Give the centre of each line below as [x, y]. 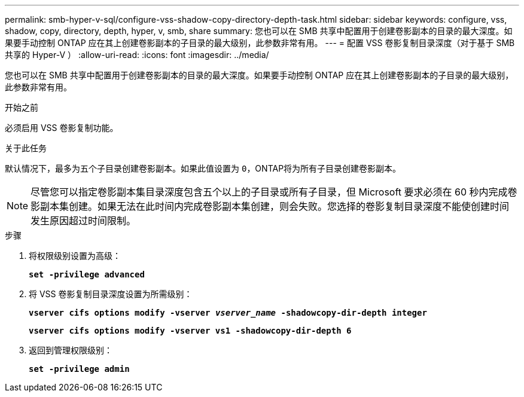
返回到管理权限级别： [71, 350]
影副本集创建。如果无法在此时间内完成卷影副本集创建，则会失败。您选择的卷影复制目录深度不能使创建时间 [270, 206]
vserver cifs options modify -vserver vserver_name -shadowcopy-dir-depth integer [228, 313]
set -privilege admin [79, 369]
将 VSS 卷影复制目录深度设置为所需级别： [111, 294]
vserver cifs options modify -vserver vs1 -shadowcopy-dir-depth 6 [190, 331]
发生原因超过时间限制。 [83, 221]
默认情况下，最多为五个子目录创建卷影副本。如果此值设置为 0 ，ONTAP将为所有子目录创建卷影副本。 [203, 168]
